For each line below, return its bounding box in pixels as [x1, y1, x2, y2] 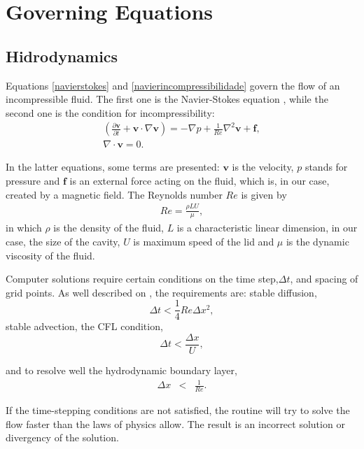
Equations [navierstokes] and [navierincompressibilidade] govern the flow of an [6, 78, 340, 92]
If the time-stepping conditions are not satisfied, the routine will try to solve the [6, 403, 350, 418]
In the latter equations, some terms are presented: [6, 159, 220, 174]
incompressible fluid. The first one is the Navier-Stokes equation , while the [6, 92, 328, 106]
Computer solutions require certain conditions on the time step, [6, 271, 279, 286]
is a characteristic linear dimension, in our [176, 220, 358, 235]
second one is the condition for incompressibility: [6, 105, 215, 120]
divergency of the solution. [6, 430, 119, 445]
